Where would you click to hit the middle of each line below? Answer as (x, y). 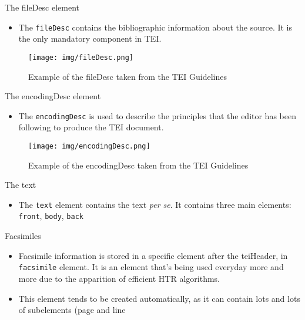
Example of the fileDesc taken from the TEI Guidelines (128, 76)
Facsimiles (23, 236)
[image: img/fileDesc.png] (81, 57)
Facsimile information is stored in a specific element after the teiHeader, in (153, 255)
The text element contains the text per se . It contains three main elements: (155, 204)
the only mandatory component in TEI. (90, 38)
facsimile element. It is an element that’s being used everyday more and (151, 267)
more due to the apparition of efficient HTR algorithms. (119, 278)
